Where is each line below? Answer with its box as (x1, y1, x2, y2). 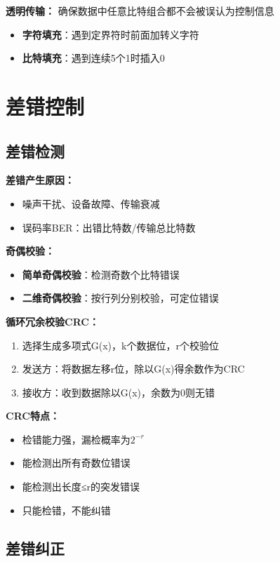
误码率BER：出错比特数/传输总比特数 (22, 220, 196, 234)
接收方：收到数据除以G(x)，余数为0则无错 (22, 384, 215, 399)
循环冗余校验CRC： (6, 314, 99, 328)
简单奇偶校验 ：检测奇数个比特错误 (22, 267, 180, 281)
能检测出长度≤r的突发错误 (22, 479, 140, 494)
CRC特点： (6, 408, 60, 423)
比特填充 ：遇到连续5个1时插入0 (22, 51, 165, 65)
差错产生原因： (6, 173, 74, 187)
